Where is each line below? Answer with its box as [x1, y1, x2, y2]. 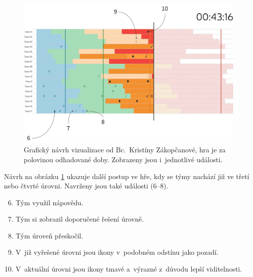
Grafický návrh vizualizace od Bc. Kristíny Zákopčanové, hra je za [24, 144, 226, 155]
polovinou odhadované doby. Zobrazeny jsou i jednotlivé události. [24, 154, 222, 164]
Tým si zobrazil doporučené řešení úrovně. [15, 214, 144, 224]
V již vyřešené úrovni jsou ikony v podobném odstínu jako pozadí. [15, 247, 219, 257]
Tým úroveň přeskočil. [15, 230, 84, 240]
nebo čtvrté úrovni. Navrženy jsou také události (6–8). [4, 181, 169, 191]
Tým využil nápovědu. [15, 197, 84, 207]
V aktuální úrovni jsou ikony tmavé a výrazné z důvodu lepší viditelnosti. [15, 264, 242, 274]
